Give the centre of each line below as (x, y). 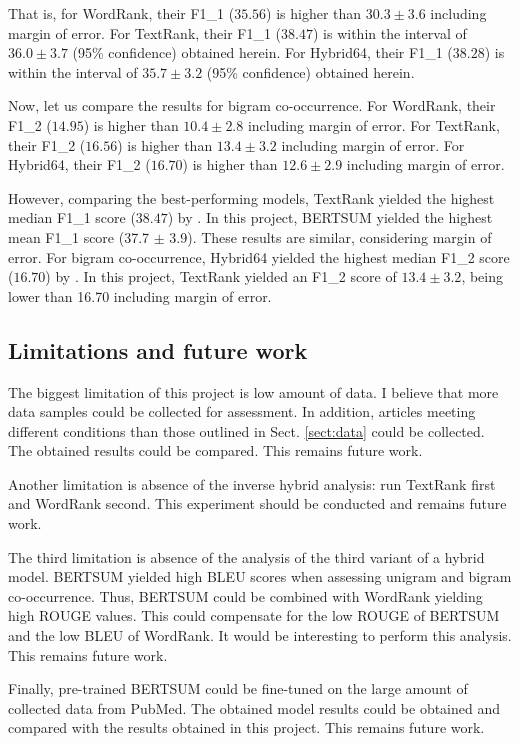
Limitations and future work (158, 349)
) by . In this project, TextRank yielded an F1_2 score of (221, 276)
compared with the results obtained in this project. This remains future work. (246, 727)
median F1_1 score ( (72, 217)
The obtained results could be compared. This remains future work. (215, 450)
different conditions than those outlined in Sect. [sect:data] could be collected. (246, 430)
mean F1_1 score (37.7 (79, 236)
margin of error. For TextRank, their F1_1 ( (145, 32)
